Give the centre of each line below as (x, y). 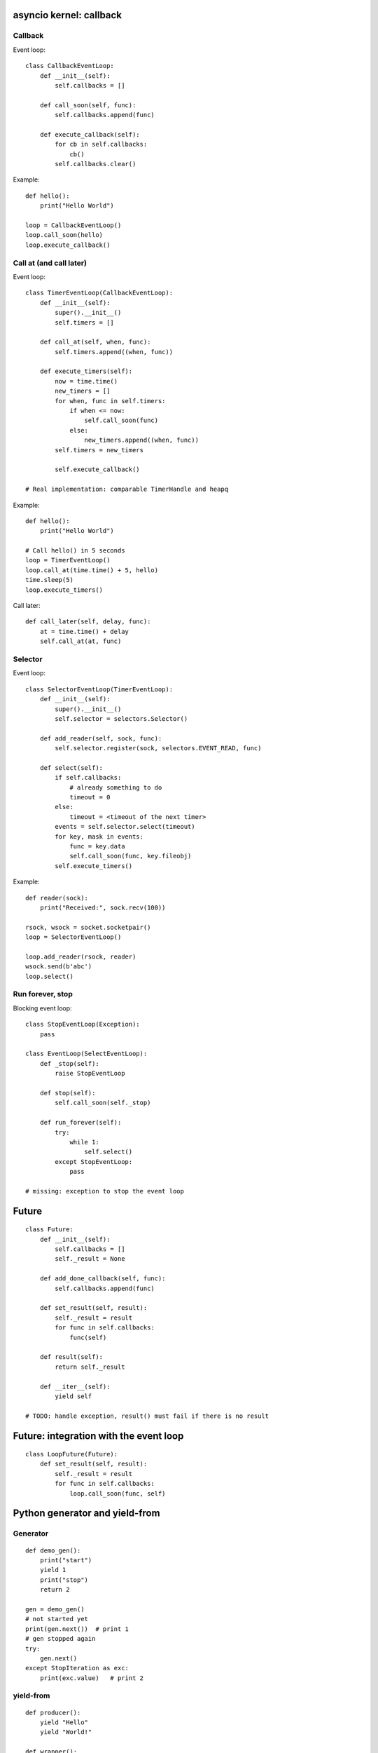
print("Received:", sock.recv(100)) (103, 907)
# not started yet (57, 1619)
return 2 (55, 1590)
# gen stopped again (61, 1639)
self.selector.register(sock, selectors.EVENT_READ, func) (158, 748)
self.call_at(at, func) (80, 641)
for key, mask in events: (99, 837)
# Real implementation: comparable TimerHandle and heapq (127, 489)
